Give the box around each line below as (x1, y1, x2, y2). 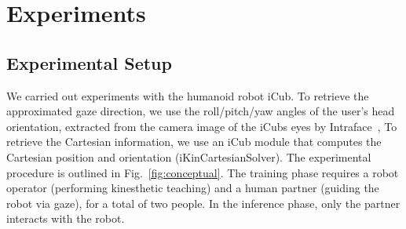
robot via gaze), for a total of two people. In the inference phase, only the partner (6, 194, 401, 211)
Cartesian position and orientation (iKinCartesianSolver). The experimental (6, 148, 371, 165)
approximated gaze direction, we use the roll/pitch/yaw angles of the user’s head (6, 103, 395, 119)
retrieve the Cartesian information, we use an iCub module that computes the (6, 133, 382, 150)
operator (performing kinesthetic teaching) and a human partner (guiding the (6, 180, 379, 196)
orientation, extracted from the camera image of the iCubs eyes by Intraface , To (6, 118, 397, 134)
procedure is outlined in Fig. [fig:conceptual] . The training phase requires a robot (6, 164, 399, 180)
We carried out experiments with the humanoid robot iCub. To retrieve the (6, 87, 369, 104)
